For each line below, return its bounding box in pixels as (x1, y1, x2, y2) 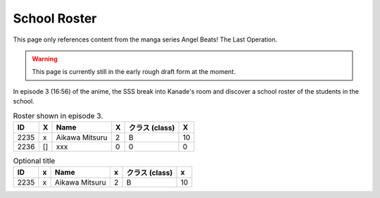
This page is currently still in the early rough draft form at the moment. (32, 68, 236, 76)
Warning (32, 54, 58, 63)
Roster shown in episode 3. (13, 111, 103, 120)
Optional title (13, 156, 56, 166)
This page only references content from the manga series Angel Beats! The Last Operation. (13, 35, 278, 44)
